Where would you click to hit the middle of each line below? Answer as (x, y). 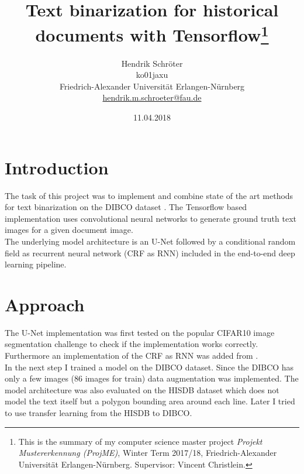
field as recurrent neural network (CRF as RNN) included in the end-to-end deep (150, 253)
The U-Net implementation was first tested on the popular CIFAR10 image (140, 332)
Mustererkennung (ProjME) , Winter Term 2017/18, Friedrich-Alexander (148, 453)
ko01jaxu (152, 75)
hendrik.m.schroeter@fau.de (152, 97)
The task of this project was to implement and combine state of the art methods (149, 195)
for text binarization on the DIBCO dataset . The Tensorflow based (126, 207)
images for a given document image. (69, 230)
